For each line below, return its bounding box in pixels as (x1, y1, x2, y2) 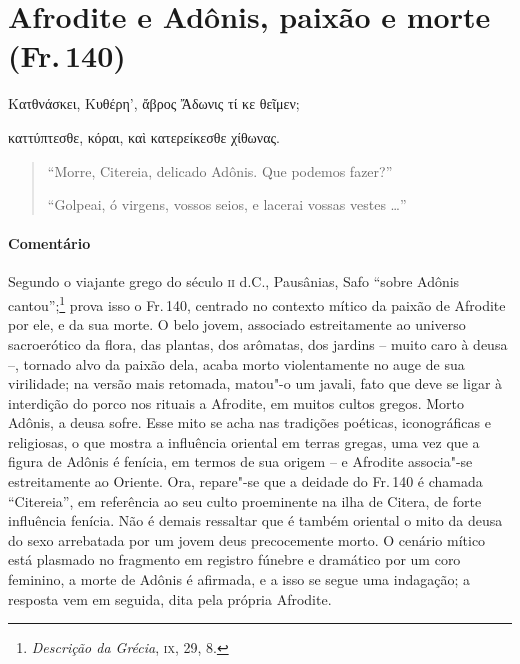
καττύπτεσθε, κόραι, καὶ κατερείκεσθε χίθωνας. (8, 126, 280, 147)
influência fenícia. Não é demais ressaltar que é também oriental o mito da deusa (8, 510, 503, 531)
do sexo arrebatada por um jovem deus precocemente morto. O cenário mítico (8, 529, 486, 550)
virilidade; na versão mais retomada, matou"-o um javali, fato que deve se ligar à (8, 373, 503, 394)
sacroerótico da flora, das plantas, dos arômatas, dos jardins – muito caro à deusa (8, 333, 508, 354)
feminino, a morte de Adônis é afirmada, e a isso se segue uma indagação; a (8, 569, 471, 590)
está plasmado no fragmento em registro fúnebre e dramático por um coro (8, 549, 461, 570)
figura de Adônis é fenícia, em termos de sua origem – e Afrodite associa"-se (8, 451, 473, 472)
